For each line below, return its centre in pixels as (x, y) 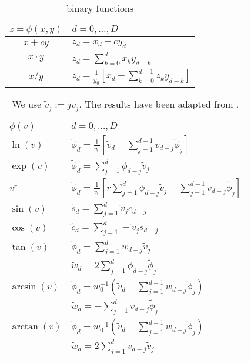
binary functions (100, 8)
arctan (25, 327)
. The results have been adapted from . (159, 104)
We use (27, 104)
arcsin (24, 286)
